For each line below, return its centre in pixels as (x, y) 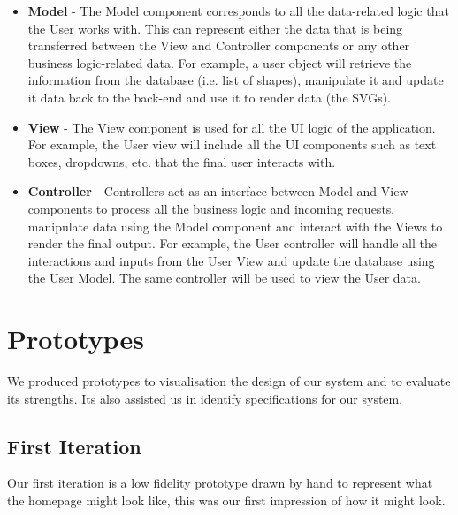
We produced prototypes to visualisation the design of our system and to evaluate (229, 381)
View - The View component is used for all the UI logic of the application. (232, 127)
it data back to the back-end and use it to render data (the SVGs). (210, 97)
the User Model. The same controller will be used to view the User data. (224, 278)
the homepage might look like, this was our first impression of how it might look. (226, 500)
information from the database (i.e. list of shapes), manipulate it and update (236, 80)
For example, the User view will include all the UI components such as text (232, 144)
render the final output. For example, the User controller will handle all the (232, 243)
